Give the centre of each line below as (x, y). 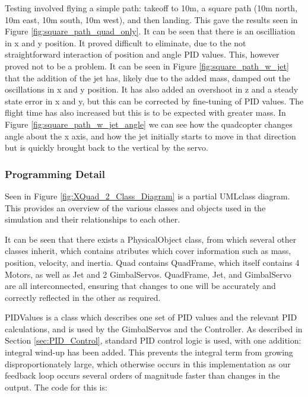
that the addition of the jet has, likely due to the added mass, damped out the (147, 77)
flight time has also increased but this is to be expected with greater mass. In (145, 112)
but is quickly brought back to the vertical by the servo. (107, 147)
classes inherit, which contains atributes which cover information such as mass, (148, 251)
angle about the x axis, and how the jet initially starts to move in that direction (150, 136)
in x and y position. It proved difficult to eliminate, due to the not (126, 42)
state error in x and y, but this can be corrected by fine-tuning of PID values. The (154, 101)
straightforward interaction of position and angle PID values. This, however (142, 54)
